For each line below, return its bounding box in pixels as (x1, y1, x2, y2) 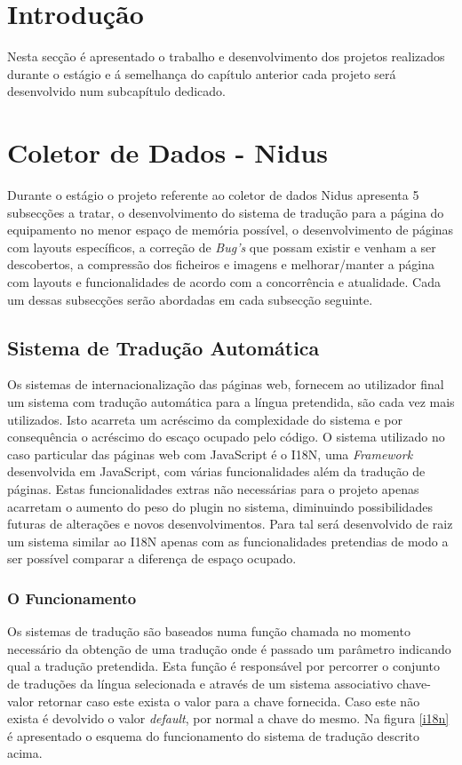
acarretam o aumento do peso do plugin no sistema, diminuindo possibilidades (7, 497, 433, 515)
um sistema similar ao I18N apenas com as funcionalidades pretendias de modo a (7, 531, 449, 550)
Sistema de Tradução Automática (7, 333, 320, 361)
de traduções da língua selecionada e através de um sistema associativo (7, 673, 394, 692)
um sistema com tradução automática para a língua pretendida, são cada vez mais (7, 392, 455, 410)
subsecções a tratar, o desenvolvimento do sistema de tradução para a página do (7, 203, 444, 221)
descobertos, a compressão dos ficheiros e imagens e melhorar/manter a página (7, 255, 434, 274)
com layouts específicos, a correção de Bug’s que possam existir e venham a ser (7, 237, 436, 256)
